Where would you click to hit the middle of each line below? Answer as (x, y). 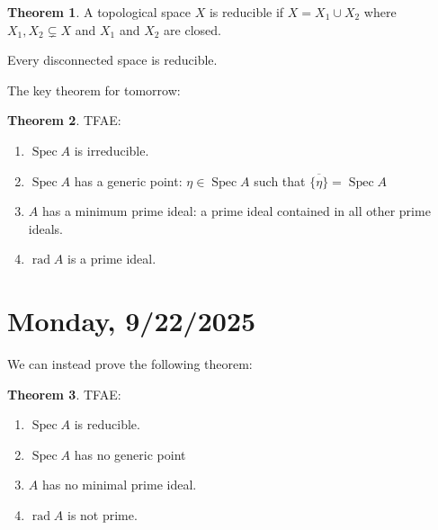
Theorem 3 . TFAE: (64, 394)
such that (280, 180)
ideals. (45, 228)
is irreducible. (112, 150)
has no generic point (130, 454)
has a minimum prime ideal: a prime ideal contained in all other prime (236, 211)
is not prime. (102, 515)
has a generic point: (128, 180)
